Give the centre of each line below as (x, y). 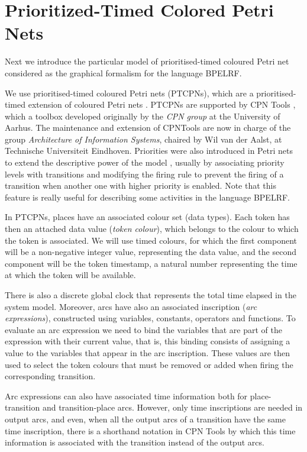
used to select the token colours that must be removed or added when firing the (149, 364)
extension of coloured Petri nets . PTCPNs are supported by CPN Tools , (162, 104)
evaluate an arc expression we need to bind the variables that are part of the (144, 329)
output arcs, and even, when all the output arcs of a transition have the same (145, 419)
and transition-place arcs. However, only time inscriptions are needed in (172, 407)
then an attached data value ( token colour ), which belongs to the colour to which (152, 229)
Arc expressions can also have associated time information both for (126, 395)
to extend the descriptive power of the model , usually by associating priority (145, 162)
